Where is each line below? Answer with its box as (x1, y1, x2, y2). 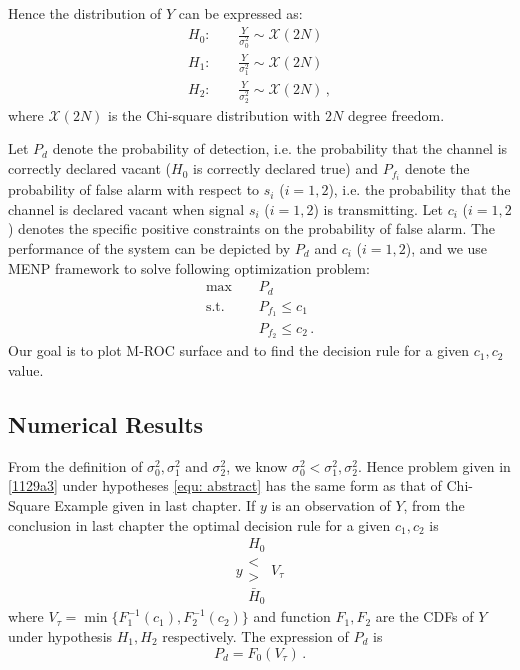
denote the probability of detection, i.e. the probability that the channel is (52, 138, 508, 159)
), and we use (405, 237, 488, 258)
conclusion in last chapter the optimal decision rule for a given (8, 514, 391, 535)
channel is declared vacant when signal (8, 198, 245, 219)
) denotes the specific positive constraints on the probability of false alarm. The (8, 218, 496, 239)
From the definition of (8, 455, 143, 476)
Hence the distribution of (8, 3, 162, 23)
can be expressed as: (178, 3, 303, 23)
